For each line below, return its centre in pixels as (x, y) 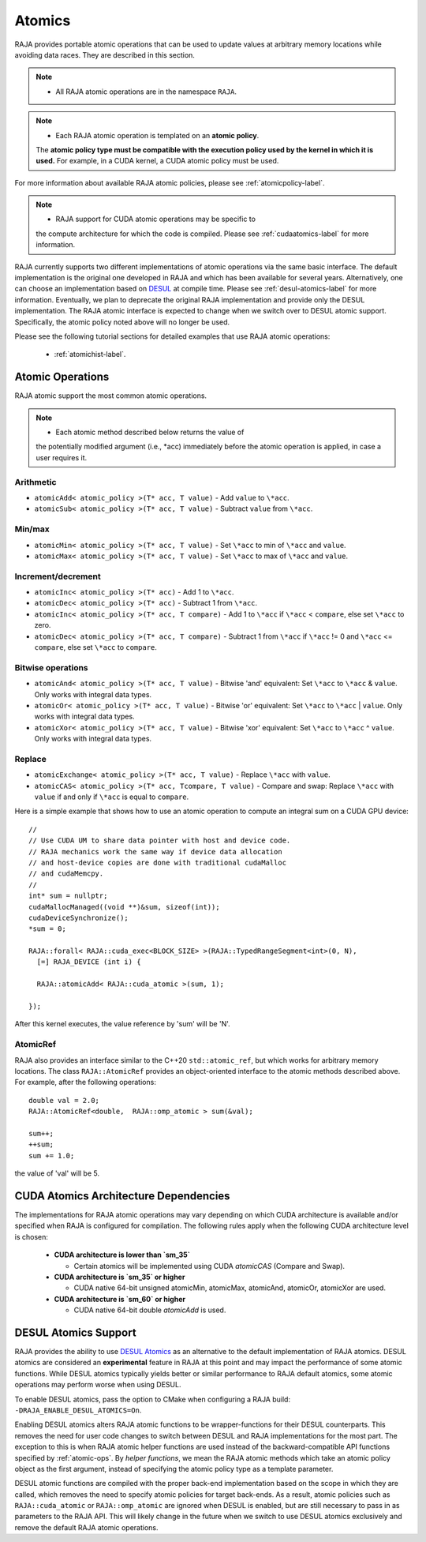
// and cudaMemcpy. (66, 874)
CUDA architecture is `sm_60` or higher (120, 1299)
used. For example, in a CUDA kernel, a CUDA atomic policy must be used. (157, 161)
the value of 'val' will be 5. (57, 1173)
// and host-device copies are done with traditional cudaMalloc (158, 862)
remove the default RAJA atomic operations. (86, 1527)
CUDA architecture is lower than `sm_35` (122, 1255)
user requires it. (62, 457)
